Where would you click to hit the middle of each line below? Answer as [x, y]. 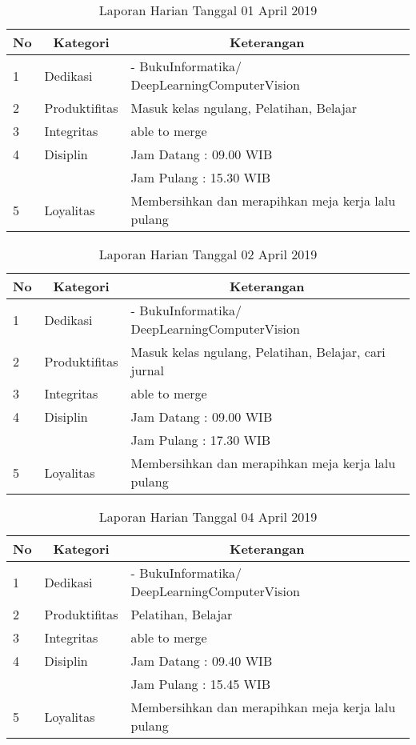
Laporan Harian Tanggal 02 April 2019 [208, 254]
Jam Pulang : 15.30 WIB [201, 177]
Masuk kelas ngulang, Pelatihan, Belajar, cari [258, 352]
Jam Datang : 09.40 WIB [202, 661]
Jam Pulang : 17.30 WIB [201, 440]
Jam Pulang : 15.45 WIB [201, 684]
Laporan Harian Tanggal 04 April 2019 [208, 517]
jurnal [147, 370]
